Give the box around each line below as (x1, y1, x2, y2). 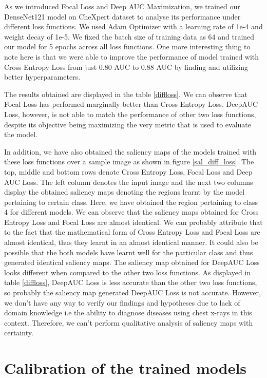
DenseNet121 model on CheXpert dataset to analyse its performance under (4, 11, 241, 22)
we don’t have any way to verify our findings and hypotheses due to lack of (4, 297, 240, 308)
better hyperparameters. (4, 71, 81, 82)
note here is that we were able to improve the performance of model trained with (4, 51, 259, 62)
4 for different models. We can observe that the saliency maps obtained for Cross (4, 206, 259, 217)
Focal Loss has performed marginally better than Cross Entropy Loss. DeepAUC (4, 99, 258, 109)
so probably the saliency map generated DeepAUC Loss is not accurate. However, (4, 287, 261, 298)
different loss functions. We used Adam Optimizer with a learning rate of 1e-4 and (4, 21, 263, 32)
